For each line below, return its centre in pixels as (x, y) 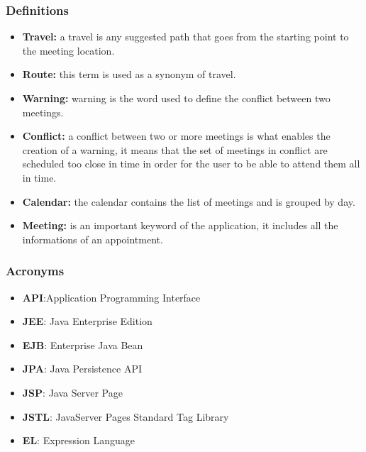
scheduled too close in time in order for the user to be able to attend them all (191, 164)
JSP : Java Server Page (72, 392)
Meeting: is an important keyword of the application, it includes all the (180, 225)
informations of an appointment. (93, 239)
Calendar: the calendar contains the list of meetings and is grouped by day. (189, 201)
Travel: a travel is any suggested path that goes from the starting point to (185, 37)
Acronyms (35, 271)
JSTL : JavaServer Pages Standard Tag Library (126, 416)
